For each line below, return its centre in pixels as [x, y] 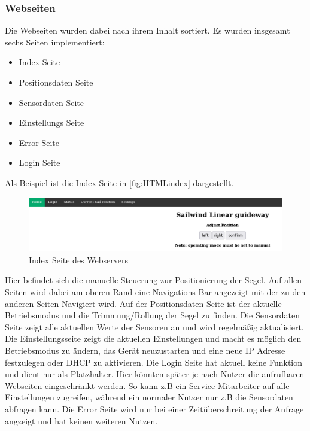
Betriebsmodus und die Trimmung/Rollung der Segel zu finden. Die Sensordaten [152, 315]
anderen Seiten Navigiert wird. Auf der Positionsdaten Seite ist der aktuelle [143, 303]
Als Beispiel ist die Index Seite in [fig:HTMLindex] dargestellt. [119, 182]
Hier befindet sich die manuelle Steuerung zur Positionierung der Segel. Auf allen [154, 280]
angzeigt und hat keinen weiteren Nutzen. [81, 421]
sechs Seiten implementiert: [55, 42]
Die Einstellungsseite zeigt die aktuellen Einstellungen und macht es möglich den [153, 339]
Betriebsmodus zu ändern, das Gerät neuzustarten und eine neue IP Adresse [145, 350]
